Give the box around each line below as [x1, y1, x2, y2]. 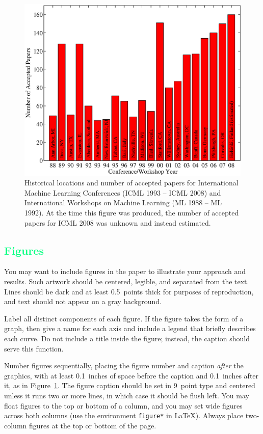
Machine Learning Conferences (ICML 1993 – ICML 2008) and [24, 187, 221, 198]
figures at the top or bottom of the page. [29, 420, 156, 430]
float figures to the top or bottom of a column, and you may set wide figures [4, 400, 243, 411]
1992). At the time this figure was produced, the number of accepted [24, 207, 239, 218]
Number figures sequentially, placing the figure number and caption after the [4, 360, 244, 371]
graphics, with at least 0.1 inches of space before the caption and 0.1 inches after [4, 370, 259, 381]
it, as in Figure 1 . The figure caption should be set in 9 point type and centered [4, 380, 255, 391]
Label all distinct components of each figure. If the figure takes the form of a [4, 313, 244, 323]
